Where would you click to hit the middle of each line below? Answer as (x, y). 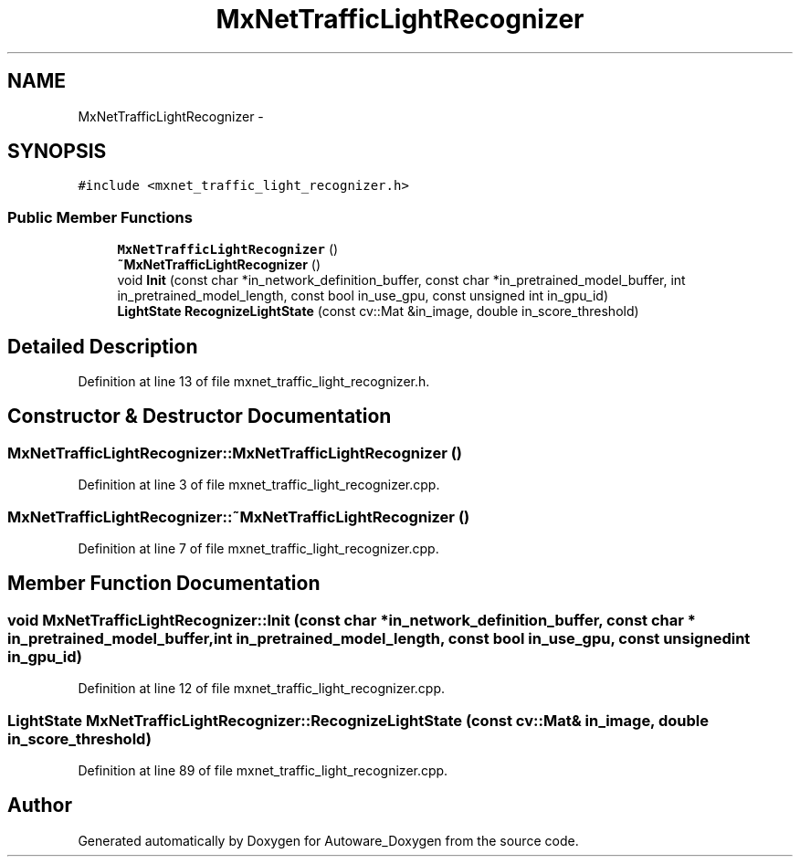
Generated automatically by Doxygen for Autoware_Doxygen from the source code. (328, 840)
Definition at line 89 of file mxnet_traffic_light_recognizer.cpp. (263, 770)
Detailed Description (103, 346)
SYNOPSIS (57, 152)
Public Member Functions (100, 217)
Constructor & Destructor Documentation (200, 416)
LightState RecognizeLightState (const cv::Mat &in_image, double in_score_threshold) (378, 311)
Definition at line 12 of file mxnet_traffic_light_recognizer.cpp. (262, 689)
